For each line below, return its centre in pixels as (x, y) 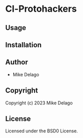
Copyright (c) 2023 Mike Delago (39, 103)
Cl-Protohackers (41, 9)
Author (17, 62)
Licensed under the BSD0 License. (41, 131)
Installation (23, 45)
